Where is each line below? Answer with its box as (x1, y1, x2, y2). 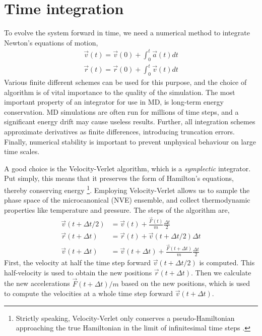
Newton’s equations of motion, (4, 37, 98, 47)
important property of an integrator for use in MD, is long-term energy (4, 97, 224, 107)
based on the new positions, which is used (121, 278, 250, 289)
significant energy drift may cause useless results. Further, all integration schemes (4, 116, 255, 127)
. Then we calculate (190, 267, 251, 277)
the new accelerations (4, 278, 70, 289)
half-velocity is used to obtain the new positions (4, 267, 152, 277)
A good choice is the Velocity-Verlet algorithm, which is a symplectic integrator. (4, 163, 251, 173)
